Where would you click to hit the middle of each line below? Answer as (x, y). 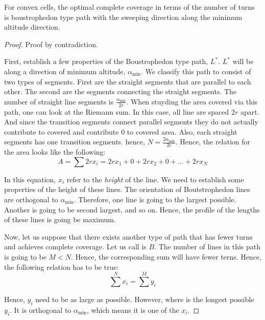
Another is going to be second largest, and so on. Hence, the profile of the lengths (132, 209)
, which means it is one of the (133, 310)
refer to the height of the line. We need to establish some (155, 179)
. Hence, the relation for (213, 142)
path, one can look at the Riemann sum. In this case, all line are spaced (117, 111)
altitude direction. (32, 27)
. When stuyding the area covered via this (192, 101)
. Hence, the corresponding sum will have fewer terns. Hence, (166, 256)
